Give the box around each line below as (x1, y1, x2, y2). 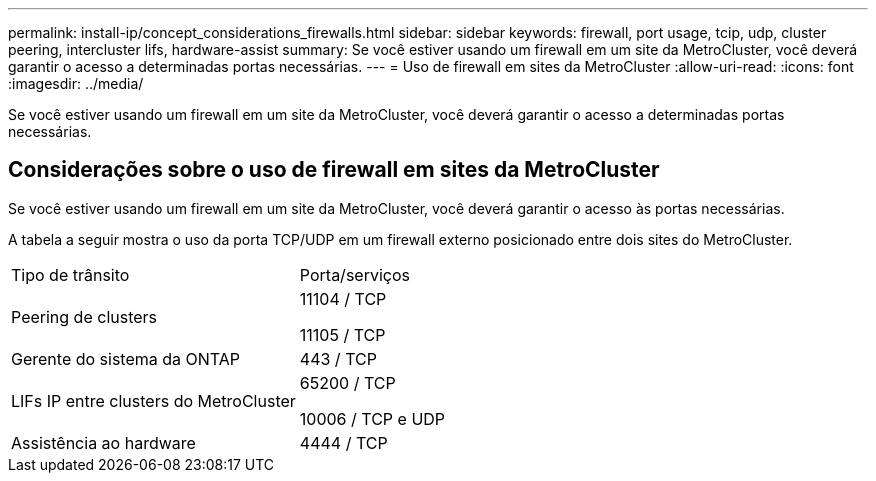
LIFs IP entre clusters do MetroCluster (11, 390, 296, 411)
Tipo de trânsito (11, 264, 130, 285)
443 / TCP (299, 348, 377, 369)
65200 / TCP (299, 372, 396, 393)
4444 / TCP (299, 432, 388, 453)
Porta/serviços (299, 264, 410, 285)
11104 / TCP (299, 288, 387, 309)
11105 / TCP (299, 324, 386, 345)
